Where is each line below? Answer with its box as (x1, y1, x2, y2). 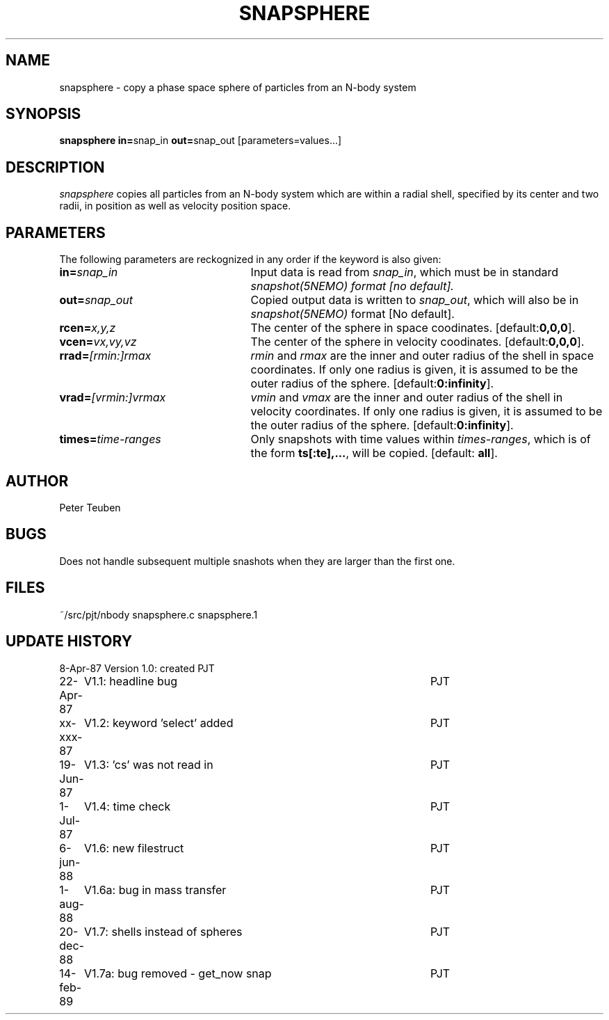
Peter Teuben (59, 501, 121, 513)
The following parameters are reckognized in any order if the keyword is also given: (59, 253, 441, 266)
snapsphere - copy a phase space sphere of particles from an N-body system (59, 81, 416, 93)
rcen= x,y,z (59, 321, 116, 335)
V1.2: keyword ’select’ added (83, 715, 234, 730)
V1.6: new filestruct (83, 840, 184, 855)
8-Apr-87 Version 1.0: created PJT (59, 662, 215, 674)
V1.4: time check (83, 799, 171, 813)
